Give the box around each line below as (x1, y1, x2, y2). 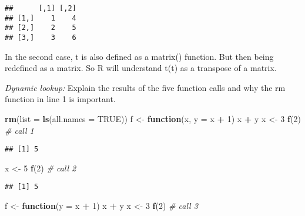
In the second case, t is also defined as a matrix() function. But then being (5, 50, 274, 62)
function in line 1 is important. (5, 93, 116, 105)
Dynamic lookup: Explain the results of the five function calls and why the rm (5, 81, 286, 93)
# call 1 (5, 124, 34, 136)
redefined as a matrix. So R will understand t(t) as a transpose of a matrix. (5, 62, 277, 74)
